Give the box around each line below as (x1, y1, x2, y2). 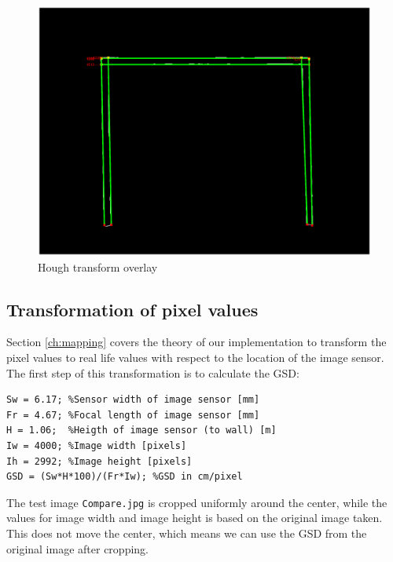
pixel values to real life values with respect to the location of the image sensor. (6, 349, 384, 365)
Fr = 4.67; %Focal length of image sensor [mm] (6, 409, 260, 421)
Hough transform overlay (38, 258, 158, 275)
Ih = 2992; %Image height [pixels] (6, 455, 193, 467)
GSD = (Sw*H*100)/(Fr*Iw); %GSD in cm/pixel (6, 471, 243, 483)
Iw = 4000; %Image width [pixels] (6, 440, 187, 451)
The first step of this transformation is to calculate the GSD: (6, 364, 299, 381)
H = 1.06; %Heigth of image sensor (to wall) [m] (6, 425, 277, 436)
